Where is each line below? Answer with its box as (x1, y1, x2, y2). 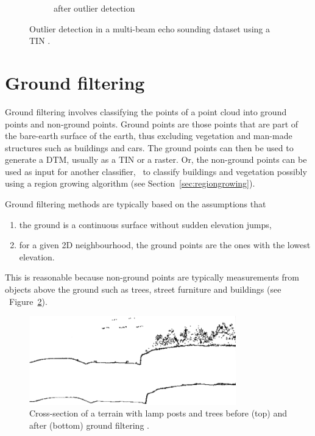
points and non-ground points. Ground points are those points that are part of (5, 117, 299, 130)
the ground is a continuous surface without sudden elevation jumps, (19, 218, 272, 231)
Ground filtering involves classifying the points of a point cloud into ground (5, 105, 287, 118)
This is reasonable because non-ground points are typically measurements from (5, 271, 299, 284)
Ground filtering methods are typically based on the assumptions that (5, 198, 266, 210)
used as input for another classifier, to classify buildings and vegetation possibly (5, 165, 307, 177)
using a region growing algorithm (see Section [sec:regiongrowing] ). (5, 177, 255, 190)
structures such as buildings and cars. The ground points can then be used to (5, 141, 294, 154)
